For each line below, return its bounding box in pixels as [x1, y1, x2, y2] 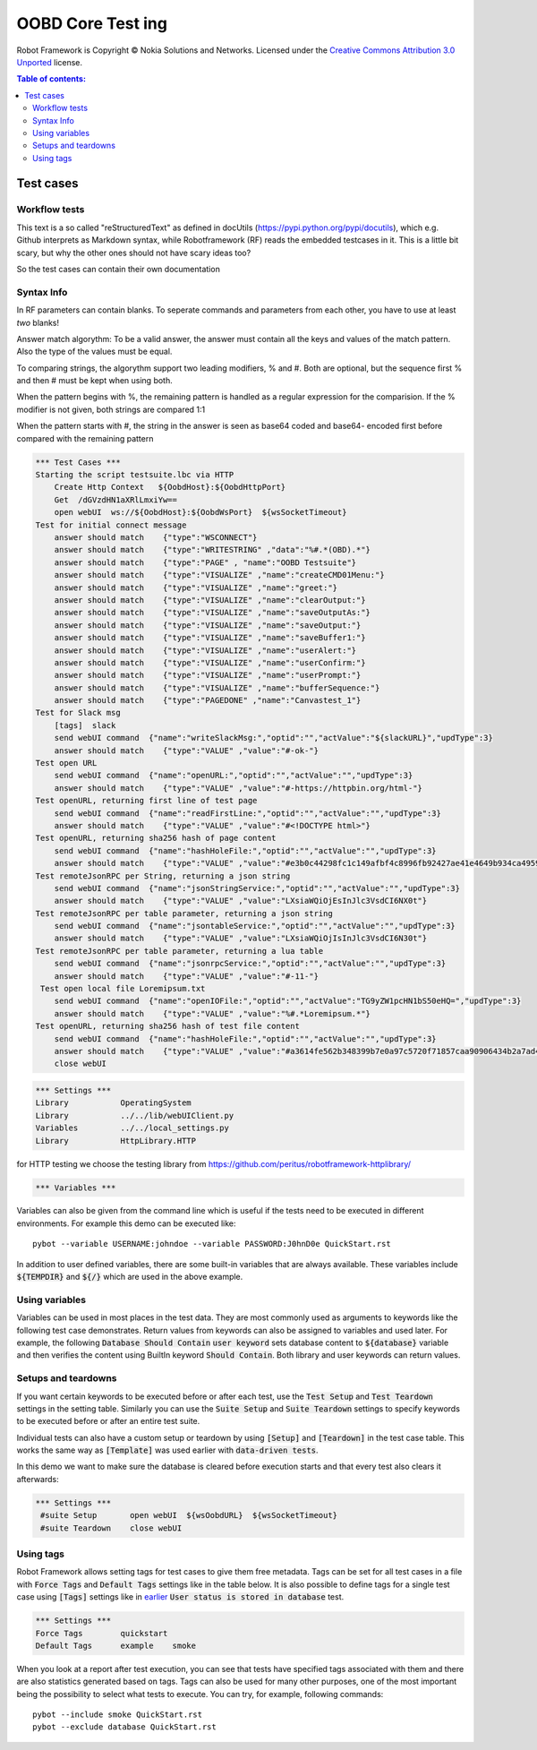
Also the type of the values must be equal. [16, 346, 173, 357]
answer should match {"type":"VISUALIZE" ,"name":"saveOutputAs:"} [54, 607, 371, 618]
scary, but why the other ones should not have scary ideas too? [16, 247, 251, 258]
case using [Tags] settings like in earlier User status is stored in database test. [16, 1591, 345, 1602]
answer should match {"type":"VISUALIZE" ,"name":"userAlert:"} [54, 645, 357, 656]
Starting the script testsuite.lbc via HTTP [35, 470, 234, 480]
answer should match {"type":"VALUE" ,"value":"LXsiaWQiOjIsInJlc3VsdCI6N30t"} [54, 933, 428, 944]
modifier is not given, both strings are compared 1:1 [16, 404, 206, 415]
